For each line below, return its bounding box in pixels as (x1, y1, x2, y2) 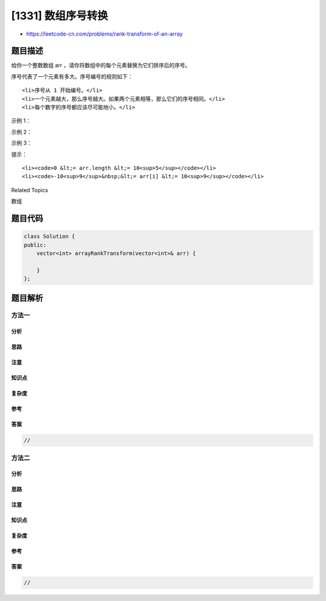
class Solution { (24, 233, 75, 240)
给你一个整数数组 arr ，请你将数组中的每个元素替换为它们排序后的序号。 (11, 62, 191, 69)
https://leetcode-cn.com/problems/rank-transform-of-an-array (26, 30, 184, 37)
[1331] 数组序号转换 (11, 9, 109, 22)
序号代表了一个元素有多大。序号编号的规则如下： (11, 72, 133, 80)
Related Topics (11, 186, 48, 193)
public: (24, 242, 46, 248)
